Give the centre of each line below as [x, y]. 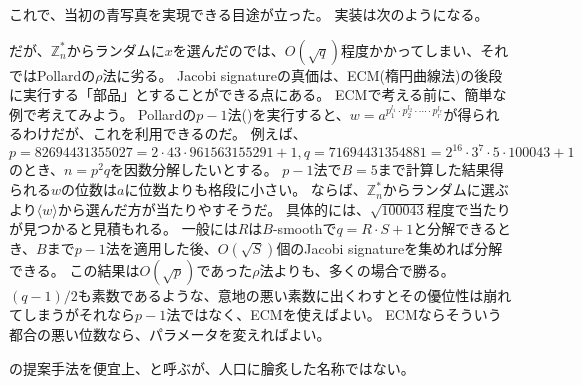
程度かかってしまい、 [410, 49]
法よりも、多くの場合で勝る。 [357, 269]
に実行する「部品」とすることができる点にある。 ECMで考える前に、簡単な [258, 94]
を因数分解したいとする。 [194, 169]
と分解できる [455, 228]
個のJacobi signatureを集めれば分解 [389, 247]
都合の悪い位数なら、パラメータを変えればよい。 [170, 334]
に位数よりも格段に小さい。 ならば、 [245, 189]
